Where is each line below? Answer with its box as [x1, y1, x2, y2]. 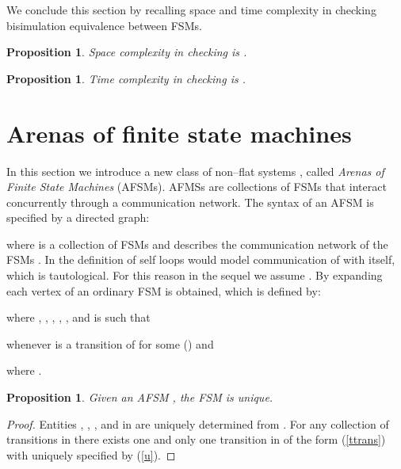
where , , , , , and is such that [6, 309, 151, 326]
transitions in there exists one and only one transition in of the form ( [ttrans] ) [6, 431, 386, 448]
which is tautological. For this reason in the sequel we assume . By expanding [6, 267, 383, 284]
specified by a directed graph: [6, 209, 150, 226]
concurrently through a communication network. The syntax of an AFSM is [6, 193, 374, 210]
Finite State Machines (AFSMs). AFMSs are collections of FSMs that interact [6, 178, 387, 195]
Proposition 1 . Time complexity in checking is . [6, 70, 246, 86]
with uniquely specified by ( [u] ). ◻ [6, 446, 176, 463]
